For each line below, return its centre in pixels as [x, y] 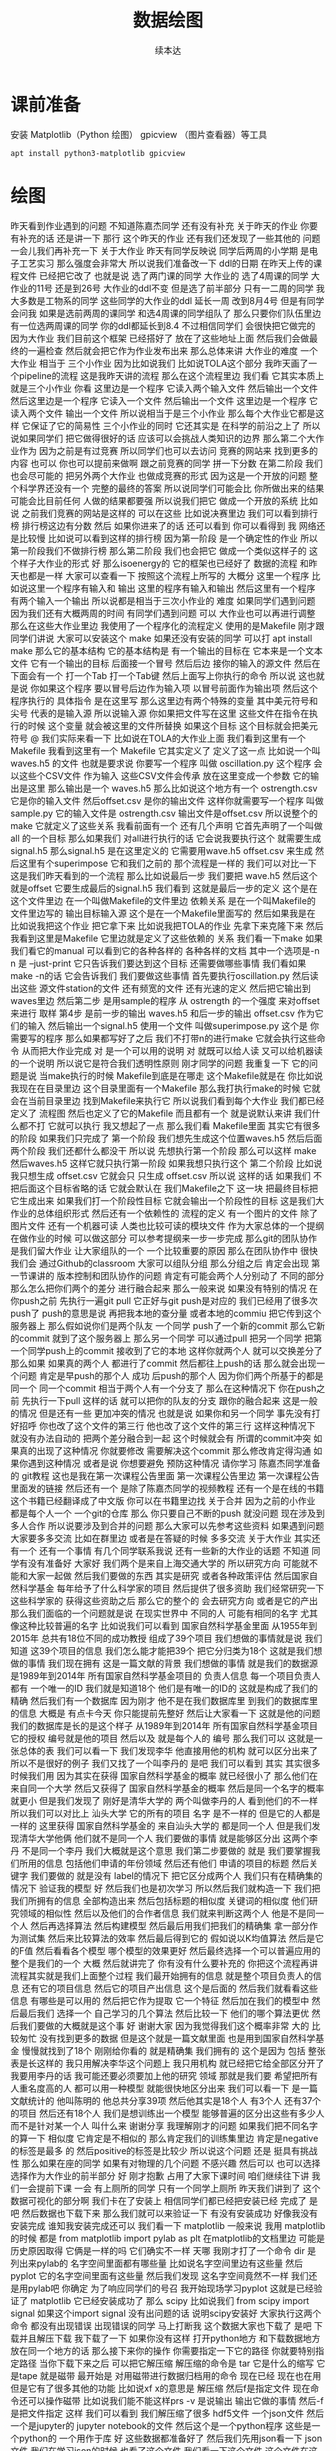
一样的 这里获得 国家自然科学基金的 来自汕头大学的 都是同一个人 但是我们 [161, 1825]
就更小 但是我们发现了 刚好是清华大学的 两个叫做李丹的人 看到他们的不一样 [164, 1800]
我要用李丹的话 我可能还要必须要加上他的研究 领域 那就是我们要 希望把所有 [164, 2075]
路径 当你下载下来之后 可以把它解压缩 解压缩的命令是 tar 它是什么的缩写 [166, 2363]
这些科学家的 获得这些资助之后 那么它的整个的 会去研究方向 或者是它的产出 [164, 1600]
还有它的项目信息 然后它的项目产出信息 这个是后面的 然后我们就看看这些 [169, 1988]
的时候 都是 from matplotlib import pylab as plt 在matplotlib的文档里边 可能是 [168, 2238]
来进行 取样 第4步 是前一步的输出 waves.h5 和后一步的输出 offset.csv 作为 [162, 1013]
